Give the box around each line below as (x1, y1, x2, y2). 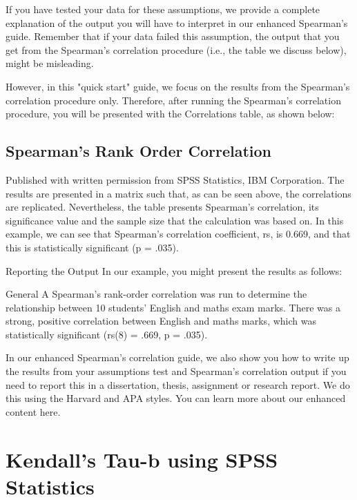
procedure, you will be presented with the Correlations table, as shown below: (6, 106, 335, 121)
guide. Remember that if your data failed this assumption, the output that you (6, 29, 340, 44)
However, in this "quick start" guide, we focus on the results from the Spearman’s (6, 79, 350, 93)
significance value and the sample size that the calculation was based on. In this (6, 213, 344, 227)
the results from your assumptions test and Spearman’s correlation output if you (6, 364, 347, 378)
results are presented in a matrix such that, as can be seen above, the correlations (6, 186, 351, 200)
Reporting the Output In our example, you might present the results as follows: (6, 263, 342, 278)
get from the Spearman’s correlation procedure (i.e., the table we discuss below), (6, 42, 347, 57)
